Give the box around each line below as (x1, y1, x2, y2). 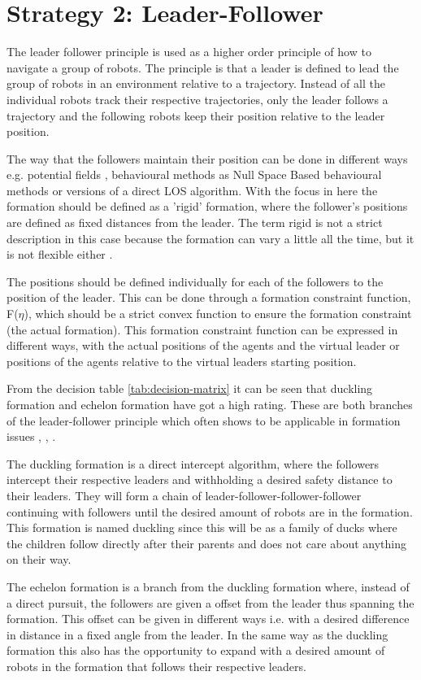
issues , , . (7, 428, 56, 445)
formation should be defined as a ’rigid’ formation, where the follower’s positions (7, 198, 408, 215)
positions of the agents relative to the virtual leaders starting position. (7, 352, 357, 369)
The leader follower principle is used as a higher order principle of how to (7, 43, 371, 60)
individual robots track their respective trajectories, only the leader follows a (7, 90, 388, 107)
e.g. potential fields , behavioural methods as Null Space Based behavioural (7, 166, 382, 183)
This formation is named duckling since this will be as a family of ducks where (7, 519, 397, 536)
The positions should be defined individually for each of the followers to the (7, 272, 384, 290)
